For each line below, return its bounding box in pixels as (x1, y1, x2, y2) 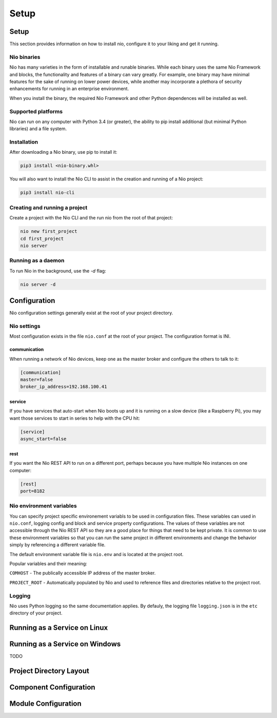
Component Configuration (9, 683, 95, 692)
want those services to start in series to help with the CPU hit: (9, 415, 141, 421)
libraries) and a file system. (9, 126, 67, 132)
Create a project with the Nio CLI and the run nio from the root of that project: (9, 215, 173, 221)
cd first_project (20, 236, 64, 241)
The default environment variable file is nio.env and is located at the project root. (9, 551, 184, 557)
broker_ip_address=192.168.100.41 (20, 384, 107, 389)
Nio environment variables (9, 502, 77, 509)
